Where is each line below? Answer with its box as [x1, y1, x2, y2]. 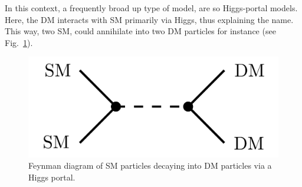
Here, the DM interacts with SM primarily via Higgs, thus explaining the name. [5, 13, 294, 25]
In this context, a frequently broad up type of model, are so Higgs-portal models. [5, 2, 298, 14]
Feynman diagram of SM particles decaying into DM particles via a [28, 159, 272, 172]
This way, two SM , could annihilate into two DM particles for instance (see [5, 25, 276, 37]
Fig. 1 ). [5, 36, 33, 48]
